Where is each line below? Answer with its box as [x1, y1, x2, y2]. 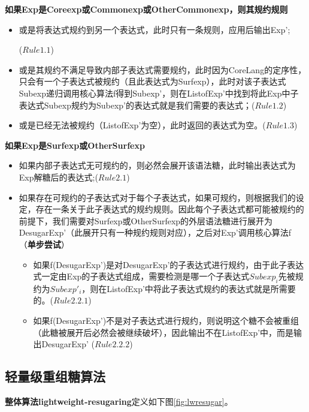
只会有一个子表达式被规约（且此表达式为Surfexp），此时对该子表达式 [19, 75, 286, 88]
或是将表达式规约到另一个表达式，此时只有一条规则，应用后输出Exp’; [19, 23, 290, 35]
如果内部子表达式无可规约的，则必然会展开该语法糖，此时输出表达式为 [19, 159, 296, 172]
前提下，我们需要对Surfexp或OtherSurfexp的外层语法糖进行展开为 [19, 214, 273, 227]
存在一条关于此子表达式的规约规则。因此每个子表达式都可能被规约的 [35, 203, 304, 215]
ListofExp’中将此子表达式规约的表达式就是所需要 [107, 282, 296, 294]
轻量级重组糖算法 [5, 367, 105, 386]
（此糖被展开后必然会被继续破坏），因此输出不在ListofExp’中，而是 [33, 326, 294, 338]
